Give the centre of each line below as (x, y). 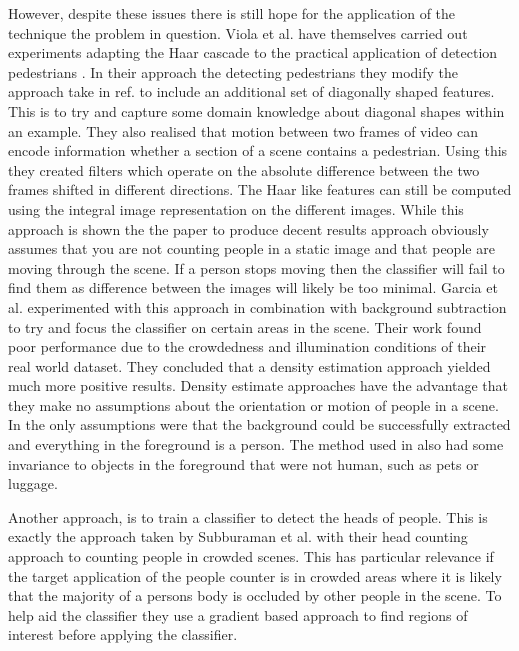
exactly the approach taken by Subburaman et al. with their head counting (238, 536)
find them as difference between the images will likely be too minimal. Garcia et (253, 287)
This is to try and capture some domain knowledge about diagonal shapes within (256, 110)
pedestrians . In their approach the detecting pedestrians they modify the (233, 71)
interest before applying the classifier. (123, 634)
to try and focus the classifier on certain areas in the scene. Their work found (245, 326)
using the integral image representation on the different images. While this (236, 208)
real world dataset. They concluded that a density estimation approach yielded (249, 365)
